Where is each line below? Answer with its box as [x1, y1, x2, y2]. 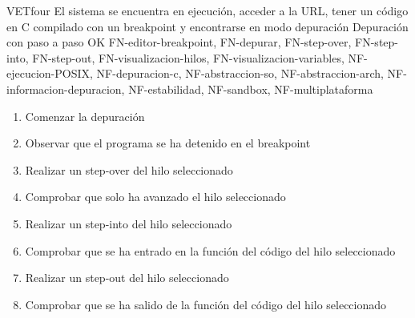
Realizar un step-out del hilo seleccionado [25, 269, 229, 286]
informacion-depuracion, [6, 80, 125, 97]
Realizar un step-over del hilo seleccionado [25, 161, 233, 178]
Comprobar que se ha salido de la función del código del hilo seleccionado [25, 296, 387, 312]
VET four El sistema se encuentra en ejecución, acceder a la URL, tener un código [6, 2, 409, 18]
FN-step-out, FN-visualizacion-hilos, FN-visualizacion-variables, [32, 49, 344, 66]
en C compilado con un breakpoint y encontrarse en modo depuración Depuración [6, 18, 409, 34]
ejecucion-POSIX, [6, 65, 93, 82]
